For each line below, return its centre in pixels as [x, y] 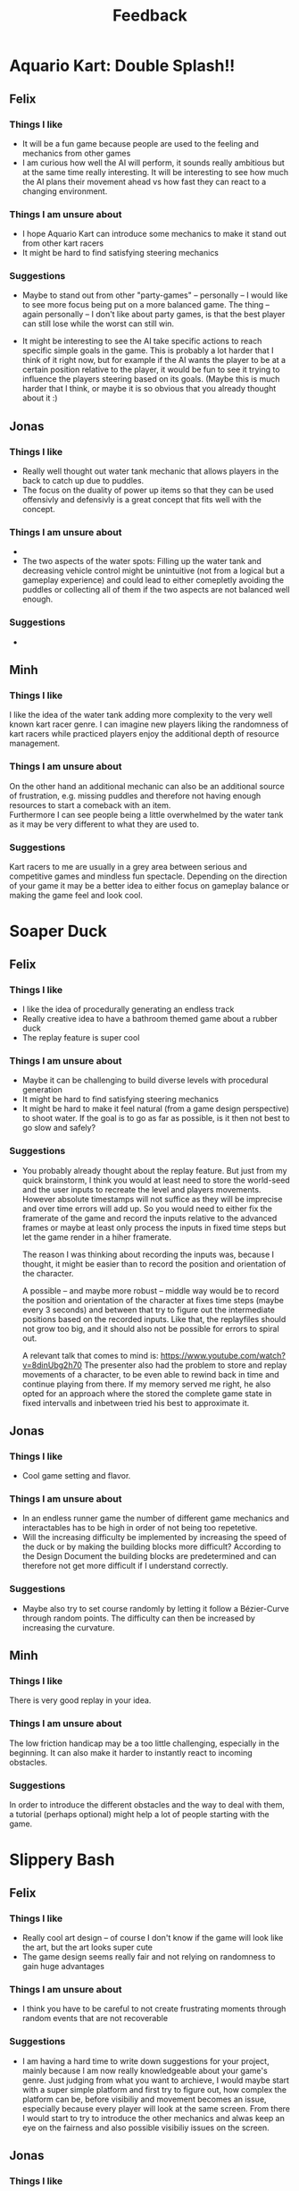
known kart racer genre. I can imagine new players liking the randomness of [149, 724]
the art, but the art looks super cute [87, 1947]
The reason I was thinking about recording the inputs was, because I [148, 1254]
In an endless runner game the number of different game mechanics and [156, 1518]
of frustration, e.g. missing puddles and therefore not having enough [135, 796]
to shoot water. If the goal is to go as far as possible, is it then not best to [156, 1118]
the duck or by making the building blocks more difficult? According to [151, 1546]
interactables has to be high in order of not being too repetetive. [140, 1528]
